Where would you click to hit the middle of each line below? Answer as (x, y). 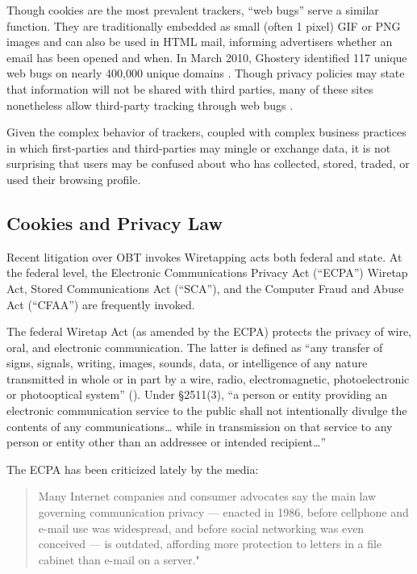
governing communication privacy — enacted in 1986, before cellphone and (223, 512)
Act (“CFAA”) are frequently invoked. (101, 304)
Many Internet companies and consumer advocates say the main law (207, 496)
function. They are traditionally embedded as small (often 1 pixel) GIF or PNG (204, 25)
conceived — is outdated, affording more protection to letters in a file (210, 544)
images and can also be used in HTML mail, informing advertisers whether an (200, 42)
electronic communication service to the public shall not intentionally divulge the (207, 411)
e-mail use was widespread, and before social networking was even (201, 528)
